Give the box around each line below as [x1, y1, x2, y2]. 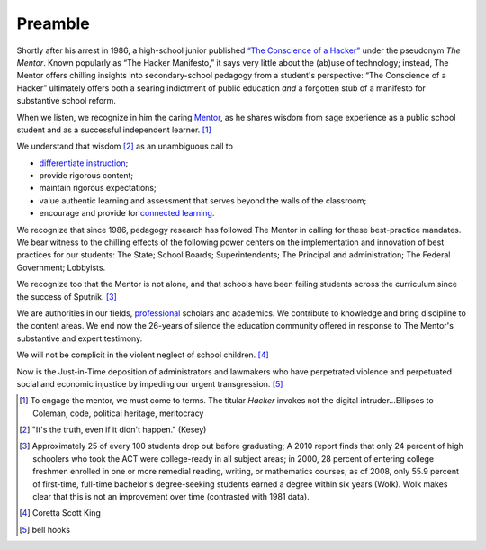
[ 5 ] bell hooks [19, 524, 71, 535]
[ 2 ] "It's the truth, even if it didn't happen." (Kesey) [19, 424, 207, 436]
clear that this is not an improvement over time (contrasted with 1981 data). [32, 491, 310, 502]
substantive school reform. [16, 95, 117, 106]
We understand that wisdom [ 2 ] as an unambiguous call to [16, 140, 234, 152]
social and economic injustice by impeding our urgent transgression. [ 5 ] [16, 378, 283, 389]
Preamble [16, 14, 90, 33]
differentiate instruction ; [39, 158, 129, 168]
